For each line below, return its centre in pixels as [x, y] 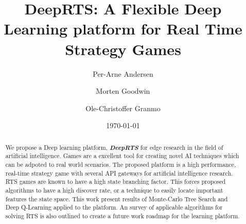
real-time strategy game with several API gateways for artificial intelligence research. [119, 173]
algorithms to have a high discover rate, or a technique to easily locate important [114, 190]
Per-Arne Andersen [123, 73]
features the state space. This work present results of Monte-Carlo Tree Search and [117, 199]
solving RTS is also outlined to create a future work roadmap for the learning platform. [122, 216]
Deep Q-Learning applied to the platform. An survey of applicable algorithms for [114, 207]
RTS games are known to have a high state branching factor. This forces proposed [116, 182]
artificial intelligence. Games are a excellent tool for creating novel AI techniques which [122, 156]
